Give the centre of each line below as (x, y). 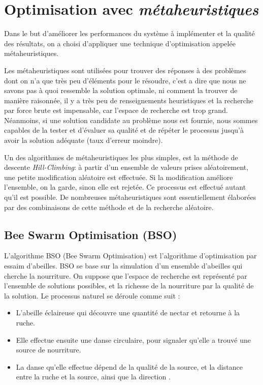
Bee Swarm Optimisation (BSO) (91, 234)
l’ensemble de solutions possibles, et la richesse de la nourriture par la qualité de (129, 286)
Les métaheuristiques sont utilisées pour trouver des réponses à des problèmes (125, 70)
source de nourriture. (48, 350)
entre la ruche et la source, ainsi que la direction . (93, 377)
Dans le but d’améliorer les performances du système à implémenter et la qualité (129, 33)
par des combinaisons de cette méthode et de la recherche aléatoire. (109, 207)
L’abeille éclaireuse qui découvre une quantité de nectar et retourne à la (128, 313)
